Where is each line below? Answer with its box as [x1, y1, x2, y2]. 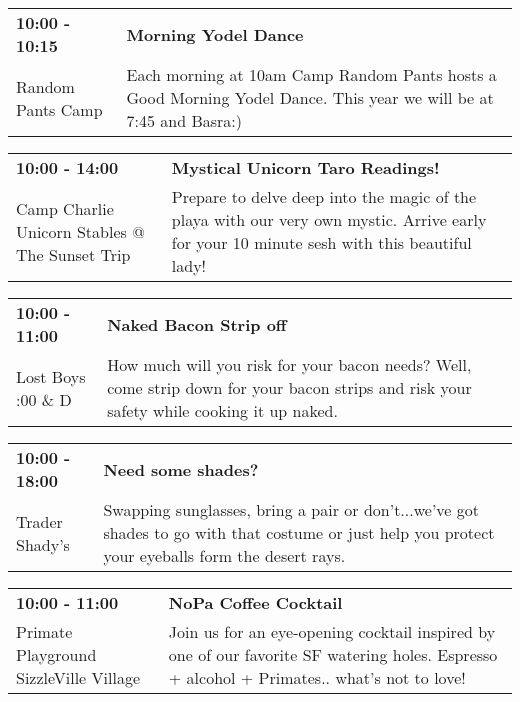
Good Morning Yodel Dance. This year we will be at [126, 86, 494, 109]
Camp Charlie [16, 196, 114, 220]
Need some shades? [103, 457, 259, 481]
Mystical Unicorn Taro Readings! [171, 156, 440, 179]
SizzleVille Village [16, 666, 141, 689]
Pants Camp [16, 97, 103, 121]
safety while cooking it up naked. [107, 399, 338, 422]
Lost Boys [16, 364, 86, 388]
